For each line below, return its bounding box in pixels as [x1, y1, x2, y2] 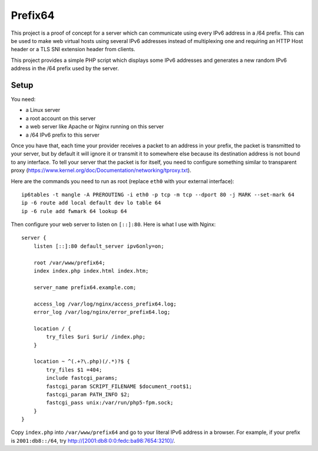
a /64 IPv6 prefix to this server [25, 131, 100, 138]
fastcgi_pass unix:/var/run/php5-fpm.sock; [46, 399, 174, 406]
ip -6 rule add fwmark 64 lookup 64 [21, 208, 127, 214]
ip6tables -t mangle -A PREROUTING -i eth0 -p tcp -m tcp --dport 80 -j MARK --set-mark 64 [21, 191, 294, 198]
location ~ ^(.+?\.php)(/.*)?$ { [33, 358, 131, 365]
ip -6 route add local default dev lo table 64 [21, 200, 161, 206]
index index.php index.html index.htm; [33, 268, 149, 274]
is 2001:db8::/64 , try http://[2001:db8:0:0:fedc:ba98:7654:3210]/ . [11, 437, 175, 444]
